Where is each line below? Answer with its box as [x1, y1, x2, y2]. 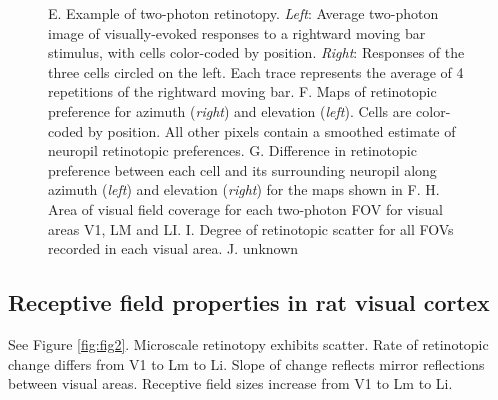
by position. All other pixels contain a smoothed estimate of [88, 120, 456, 141]
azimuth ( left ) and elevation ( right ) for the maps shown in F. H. [48, 179, 440, 200]
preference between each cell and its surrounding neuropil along [48, 159, 437, 180]
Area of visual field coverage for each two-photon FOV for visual [48, 198, 443, 219]
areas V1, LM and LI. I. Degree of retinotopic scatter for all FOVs [48, 218, 454, 239]
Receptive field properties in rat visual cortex [8, 287, 490, 318]
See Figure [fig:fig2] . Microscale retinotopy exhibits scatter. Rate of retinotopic [8, 333, 489, 354]
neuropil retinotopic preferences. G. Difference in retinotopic [48, 140, 417, 161]
